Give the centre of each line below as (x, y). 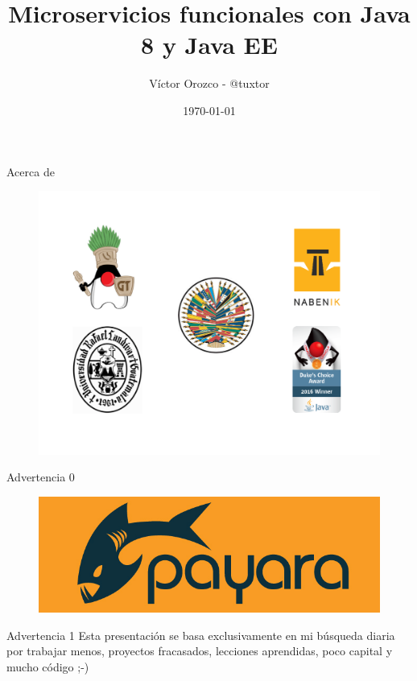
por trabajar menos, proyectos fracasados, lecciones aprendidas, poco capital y (200, 651)
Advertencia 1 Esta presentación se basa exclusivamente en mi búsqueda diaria (201, 635)
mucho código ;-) (48, 666)
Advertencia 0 (41, 477)
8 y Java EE (209, 45)
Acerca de (31, 171)
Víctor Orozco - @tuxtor (209, 83)
